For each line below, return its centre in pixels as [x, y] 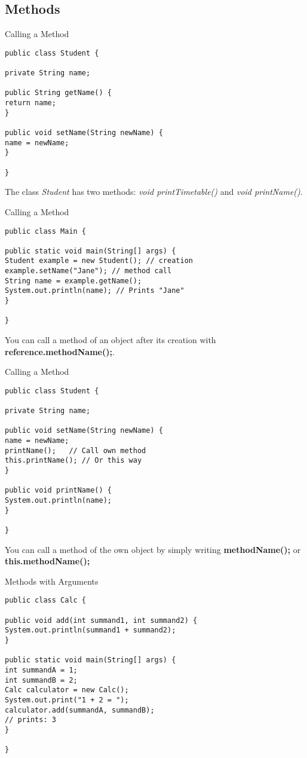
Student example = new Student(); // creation [99, 261]
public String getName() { [58, 93]
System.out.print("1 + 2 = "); [67, 700]
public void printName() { [58, 490]
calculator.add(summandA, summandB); [80, 710]
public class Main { [46, 231]
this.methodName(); [47, 561]
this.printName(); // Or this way [73, 461]
